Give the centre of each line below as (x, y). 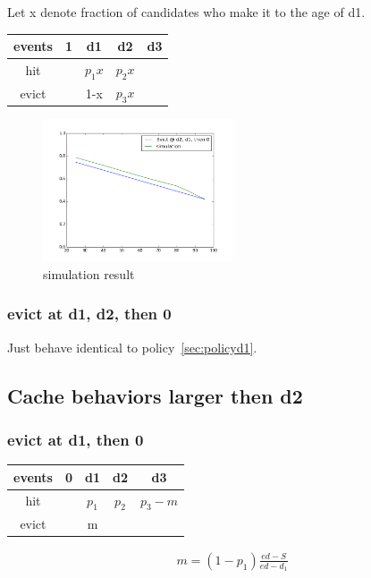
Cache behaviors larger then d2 (155, 395)
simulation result (89, 273)
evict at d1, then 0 (76, 439)
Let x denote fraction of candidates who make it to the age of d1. (186, 12)
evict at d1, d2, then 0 (89, 314)
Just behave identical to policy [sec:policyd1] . (132, 347)
